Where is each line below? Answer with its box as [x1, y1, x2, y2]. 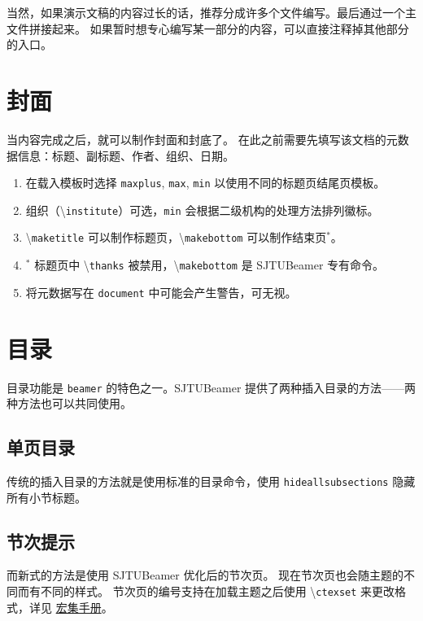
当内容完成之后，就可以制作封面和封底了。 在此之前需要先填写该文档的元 [7, 130, 398, 147]
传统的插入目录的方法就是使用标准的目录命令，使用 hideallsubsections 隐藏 [7, 472, 416, 489]
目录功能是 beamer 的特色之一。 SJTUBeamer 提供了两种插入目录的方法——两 [7, 378, 416, 396]
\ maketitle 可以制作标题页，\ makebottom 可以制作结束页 [25, 229, 327, 246]
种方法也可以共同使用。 [7, 395, 132, 412]
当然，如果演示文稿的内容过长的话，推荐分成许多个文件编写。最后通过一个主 [7, 4, 416, 20]
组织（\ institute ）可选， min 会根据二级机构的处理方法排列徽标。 [25, 201, 379, 218]
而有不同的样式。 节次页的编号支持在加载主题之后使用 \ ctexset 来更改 [17, 583, 395, 599]
